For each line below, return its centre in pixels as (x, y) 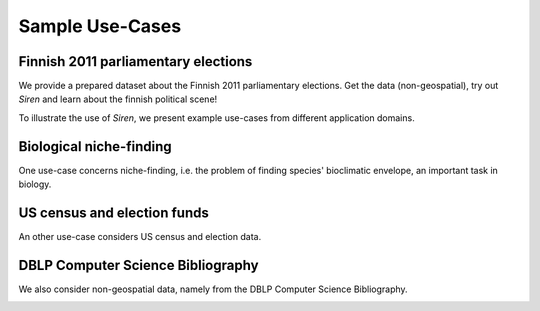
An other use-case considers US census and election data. (140, 237)
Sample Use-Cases (100, 26)
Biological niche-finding (95, 146)
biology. (35, 184)
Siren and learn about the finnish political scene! (118, 99)
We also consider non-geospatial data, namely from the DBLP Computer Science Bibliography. (213, 289)
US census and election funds (113, 212)
